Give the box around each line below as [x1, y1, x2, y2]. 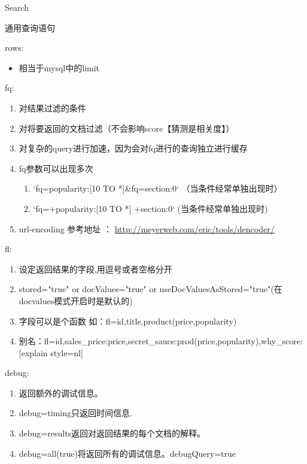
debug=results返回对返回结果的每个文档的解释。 [19, 427, 206, 439]
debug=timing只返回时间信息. [19, 407, 132, 419]
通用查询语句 [5, 21, 55, 34]
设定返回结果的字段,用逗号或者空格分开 [19, 262, 172, 275]
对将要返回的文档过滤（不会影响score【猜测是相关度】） [19, 122, 235, 134]
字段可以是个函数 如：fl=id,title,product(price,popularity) [19, 314, 237, 327]
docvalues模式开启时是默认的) [19, 294, 133, 307]
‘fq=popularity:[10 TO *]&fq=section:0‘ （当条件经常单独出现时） [33, 182, 282, 195]
